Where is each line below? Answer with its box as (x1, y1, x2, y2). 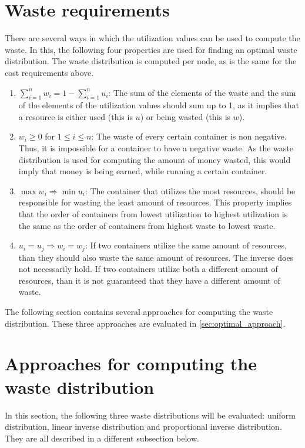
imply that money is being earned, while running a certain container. (18, 165, 267, 177)
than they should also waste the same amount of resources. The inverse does (18, 251, 294, 263)
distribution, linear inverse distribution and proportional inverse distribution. (5, 420, 282, 433)
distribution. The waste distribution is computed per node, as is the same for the (5, 55, 297, 67)
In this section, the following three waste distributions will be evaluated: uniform (5, 409, 296, 421)
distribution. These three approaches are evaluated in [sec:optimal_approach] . (5, 317, 286, 329)
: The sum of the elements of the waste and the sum (108, 86, 296, 98)
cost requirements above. (5, 66, 94, 78)
